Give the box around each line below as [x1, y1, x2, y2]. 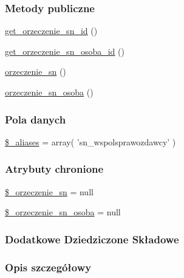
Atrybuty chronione [5, 161, 104, 176]
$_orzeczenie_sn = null [5, 185, 94, 198]
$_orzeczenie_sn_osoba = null [5, 206, 121, 218]
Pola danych [5, 111, 66, 127]
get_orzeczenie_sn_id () [5, 24, 98, 37]
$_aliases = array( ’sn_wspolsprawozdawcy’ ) [5, 135, 176, 148]
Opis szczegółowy [5, 259, 92, 274]
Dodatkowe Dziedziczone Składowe [5, 231, 179, 246]
